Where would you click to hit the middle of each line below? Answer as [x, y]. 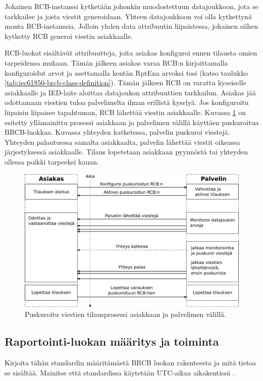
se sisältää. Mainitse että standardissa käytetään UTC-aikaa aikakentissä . [120, 372]
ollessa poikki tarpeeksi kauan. [52, 161]
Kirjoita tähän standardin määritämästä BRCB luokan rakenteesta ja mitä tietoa [130, 363]
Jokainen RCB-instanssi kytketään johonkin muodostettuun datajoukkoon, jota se [131, 6]
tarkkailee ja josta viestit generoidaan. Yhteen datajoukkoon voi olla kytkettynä [128, 16]
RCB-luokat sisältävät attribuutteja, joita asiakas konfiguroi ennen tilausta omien [131, 53]
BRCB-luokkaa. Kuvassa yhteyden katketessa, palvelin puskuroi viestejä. [117, 132]
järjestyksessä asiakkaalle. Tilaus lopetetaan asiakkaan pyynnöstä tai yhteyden [126, 152]
